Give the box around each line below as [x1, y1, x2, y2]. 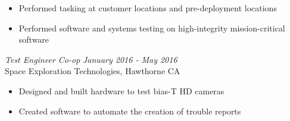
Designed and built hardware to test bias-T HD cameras [18, 84, 224, 97]
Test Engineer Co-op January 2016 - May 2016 [5, 53, 177, 65]
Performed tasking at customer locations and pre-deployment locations [18, 2, 277, 14]
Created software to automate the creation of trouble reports [18, 104, 241, 117]
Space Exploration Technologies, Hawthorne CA [5, 65, 180, 77]
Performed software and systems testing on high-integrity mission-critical [18, 21, 285, 34]
